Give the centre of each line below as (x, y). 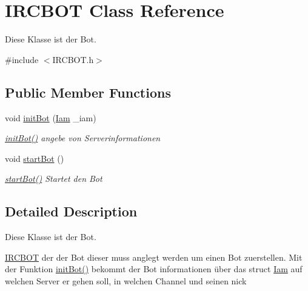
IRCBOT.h (73, 59)
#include (22, 59)
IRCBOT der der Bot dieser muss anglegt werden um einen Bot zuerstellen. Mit (154, 257)
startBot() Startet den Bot (54, 179)
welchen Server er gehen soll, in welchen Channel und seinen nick (126, 280)
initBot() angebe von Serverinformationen (83, 138)
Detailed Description (71, 211)
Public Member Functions (88, 92)
